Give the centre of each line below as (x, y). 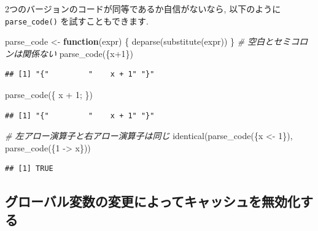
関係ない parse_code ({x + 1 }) (77, 53)
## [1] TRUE (29, 169)
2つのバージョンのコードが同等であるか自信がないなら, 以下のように (143, 9)
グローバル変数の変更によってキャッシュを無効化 (153, 201)
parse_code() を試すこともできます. (77, 21)
